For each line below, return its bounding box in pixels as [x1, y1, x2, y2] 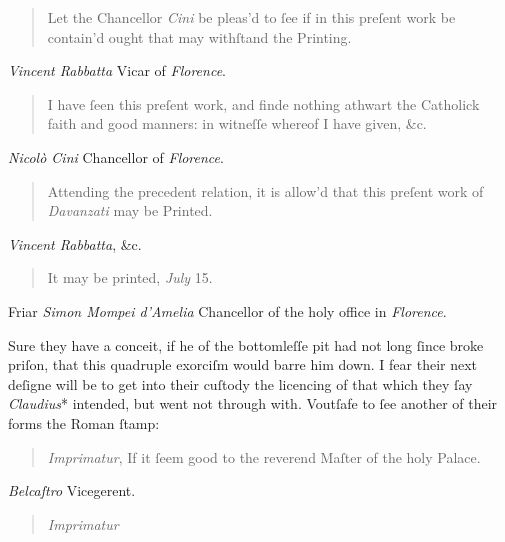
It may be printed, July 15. [47, 267, 213, 288]
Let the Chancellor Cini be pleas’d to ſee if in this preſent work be [47, 7, 456, 27]
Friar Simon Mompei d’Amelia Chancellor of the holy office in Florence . [8, 300, 447, 321]
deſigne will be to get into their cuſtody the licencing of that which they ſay [8, 373, 473, 394]
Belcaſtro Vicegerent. [8, 480, 136, 501]
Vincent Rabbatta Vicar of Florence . [8, 60, 226, 81]
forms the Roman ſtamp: [8, 412, 160, 433]
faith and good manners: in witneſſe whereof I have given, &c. [47, 113, 427, 134]
